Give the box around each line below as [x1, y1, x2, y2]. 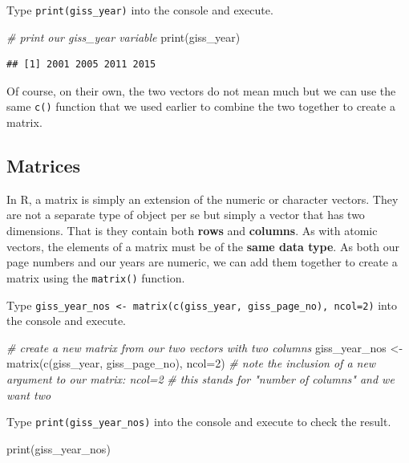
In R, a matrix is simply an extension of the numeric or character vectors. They [6, 190, 399, 207]
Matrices [6, 153, 81, 178]
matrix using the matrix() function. [6, 269, 185, 286]
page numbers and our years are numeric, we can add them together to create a [6, 254, 398, 270]
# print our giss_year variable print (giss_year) [6, 28, 241, 45]
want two [6, 386, 51, 403]
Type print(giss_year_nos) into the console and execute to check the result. [6, 413, 391, 430]
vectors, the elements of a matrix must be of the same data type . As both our [6, 238, 399, 254]
